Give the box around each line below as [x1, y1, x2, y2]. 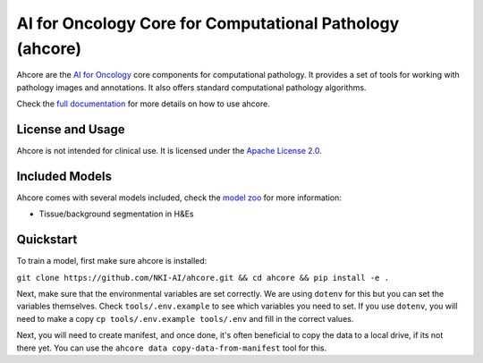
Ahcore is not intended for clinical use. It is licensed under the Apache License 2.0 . [16, 146, 322, 156]
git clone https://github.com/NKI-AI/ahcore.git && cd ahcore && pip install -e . [16, 273, 389, 283]
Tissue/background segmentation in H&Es [38, 208, 194, 219]
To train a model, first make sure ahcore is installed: [16, 256, 208, 266]
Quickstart [16, 232, 78, 248]
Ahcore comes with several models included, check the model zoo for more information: [16, 192, 342, 203]
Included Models [16, 168, 112, 183]
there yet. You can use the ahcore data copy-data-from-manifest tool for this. [16, 342, 327, 353]
